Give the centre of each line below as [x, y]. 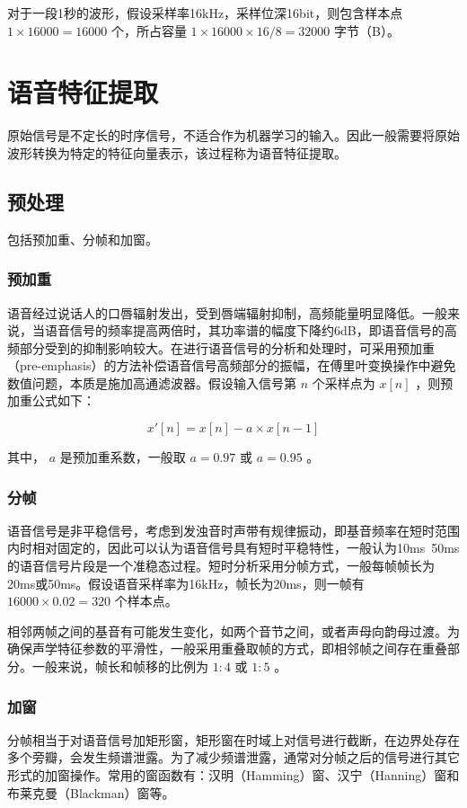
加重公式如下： [51, 400]
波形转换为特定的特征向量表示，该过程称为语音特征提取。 [177, 152]
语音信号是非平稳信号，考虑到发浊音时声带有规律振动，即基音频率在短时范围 [233, 530]
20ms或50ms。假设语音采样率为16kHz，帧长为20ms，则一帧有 [186, 583]
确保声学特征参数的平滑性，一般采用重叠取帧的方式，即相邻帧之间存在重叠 [227, 648]
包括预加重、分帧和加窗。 [83, 239]
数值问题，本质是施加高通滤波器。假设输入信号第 [152, 382]
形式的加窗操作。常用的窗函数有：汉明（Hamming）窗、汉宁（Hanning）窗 [227, 775]
